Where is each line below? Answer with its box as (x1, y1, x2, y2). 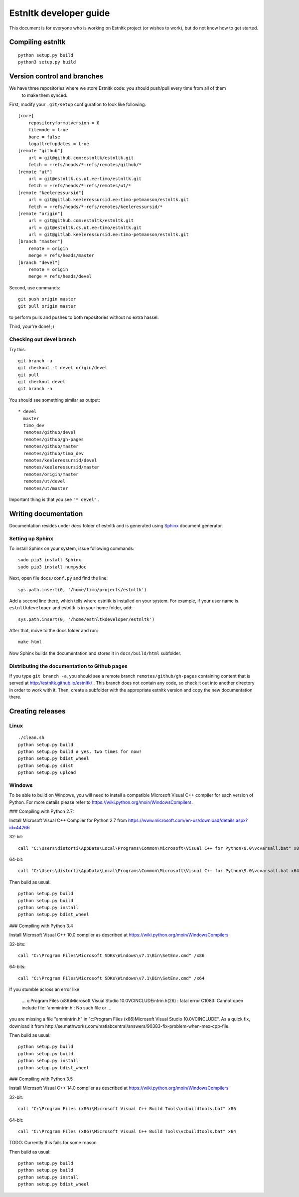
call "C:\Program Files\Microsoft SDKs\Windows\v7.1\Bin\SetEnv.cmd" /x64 (18, 975, 205, 981)
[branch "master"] (18, 239, 63, 244)
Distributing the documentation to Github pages (9, 663, 128, 670)
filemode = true (28, 127, 68, 133)
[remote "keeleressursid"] (18, 190, 84, 196)
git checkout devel (18, 379, 66, 385)
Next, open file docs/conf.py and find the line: (9, 575, 108, 581)
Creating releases (9, 707, 66, 716)
